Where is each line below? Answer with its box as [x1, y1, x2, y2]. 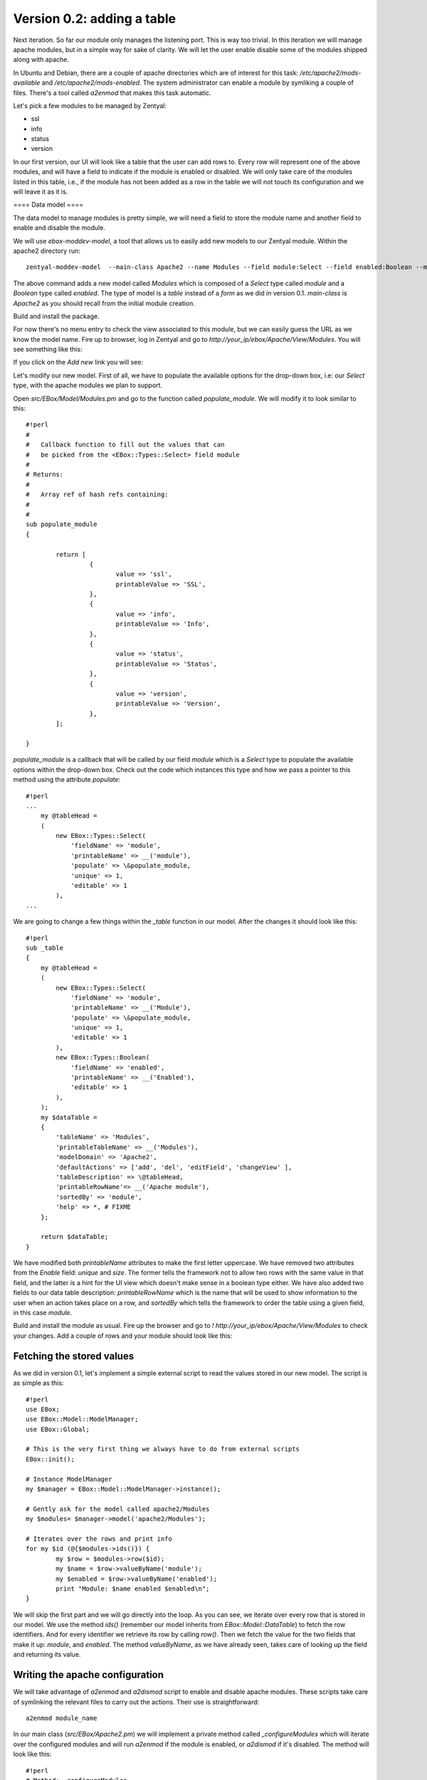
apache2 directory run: [13, 246, 81, 255]
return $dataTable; [40, 1232, 109, 1241]
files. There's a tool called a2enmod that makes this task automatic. [13, 88, 211, 97]
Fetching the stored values [13, 1350, 135, 1362]
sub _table [26, 943, 64, 952]
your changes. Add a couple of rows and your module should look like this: [13, 1331, 233, 1340]
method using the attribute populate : [13, 775, 121, 784]
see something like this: [13, 345, 83, 354]
